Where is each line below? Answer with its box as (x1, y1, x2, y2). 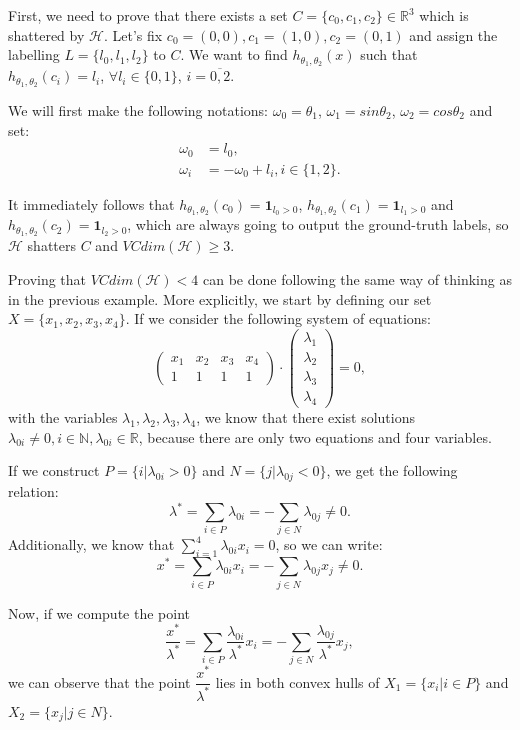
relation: (8, 481, 59, 502)
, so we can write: (275, 534, 383, 555)
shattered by (8, 24, 85, 45)
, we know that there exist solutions (196, 407, 416, 428)
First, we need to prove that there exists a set (8, 5, 288, 25)
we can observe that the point (8, 671, 191, 692)
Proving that (8, 268, 87, 289)
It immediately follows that (8, 193, 175, 214)
